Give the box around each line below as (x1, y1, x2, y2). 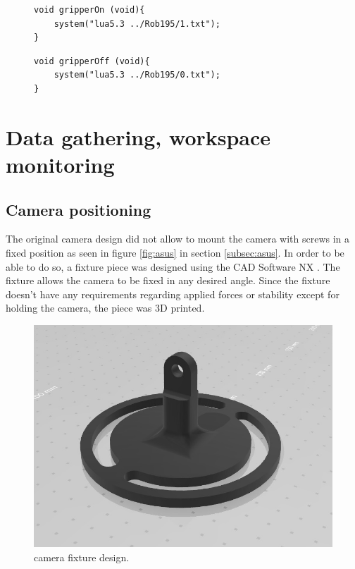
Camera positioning (6, 198, 151, 220)
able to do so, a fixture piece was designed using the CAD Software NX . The (6, 259, 340, 274)
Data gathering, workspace (6, 122, 271, 151)
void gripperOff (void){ (34, 56, 150, 66)
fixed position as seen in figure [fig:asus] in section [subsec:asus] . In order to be (6, 245, 344, 259)
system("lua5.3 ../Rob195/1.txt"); (54, 18, 220, 29)
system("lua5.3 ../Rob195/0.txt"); (54, 70, 220, 80)
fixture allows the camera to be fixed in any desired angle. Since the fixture (6, 273, 330, 288)
